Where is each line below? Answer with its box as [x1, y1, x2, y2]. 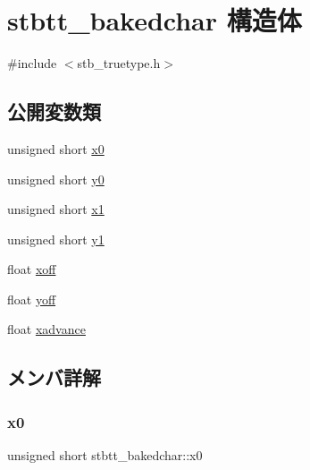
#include [7, 54, 57, 73]
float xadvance [7, 320, 86, 338]
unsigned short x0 [7, 139, 105, 158]
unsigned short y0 [7, 169, 105, 188]
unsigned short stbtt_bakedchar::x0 [7, 446, 203, 465]
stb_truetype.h [77, 54, 161, 73]
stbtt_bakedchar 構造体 [7, 2, 302, 38]
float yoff [7, 289, 56, 308]
